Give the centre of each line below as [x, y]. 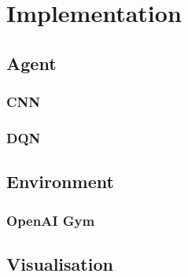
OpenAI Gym [51, 220]
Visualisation [60, 263]
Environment [60, 181]
